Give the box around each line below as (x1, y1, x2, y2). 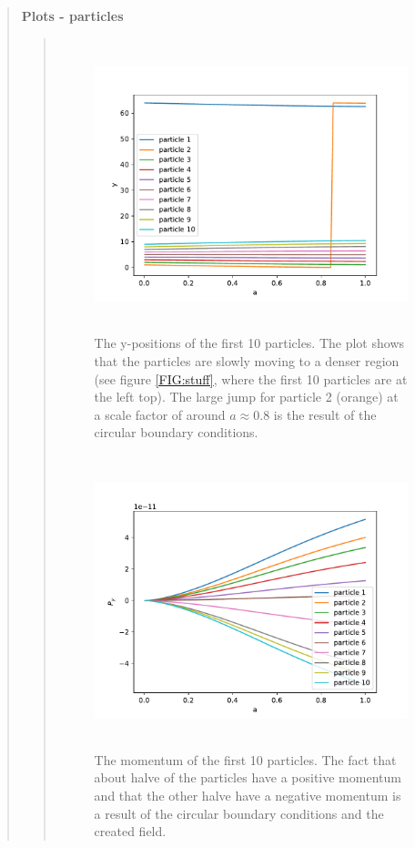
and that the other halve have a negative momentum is (94, 786, 401, 805)
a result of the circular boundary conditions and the (94, 803, 384, 822)
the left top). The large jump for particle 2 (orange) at (94, 387, 399, 406)
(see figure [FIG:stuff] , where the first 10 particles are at (94, 369, 408, 388)
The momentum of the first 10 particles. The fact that (94, 750, 397, 769)
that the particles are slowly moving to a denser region (94, 352, 400, 371)
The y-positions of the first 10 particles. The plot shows (94, 333, 405, 352)
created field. (94, 822, 167, 841)
